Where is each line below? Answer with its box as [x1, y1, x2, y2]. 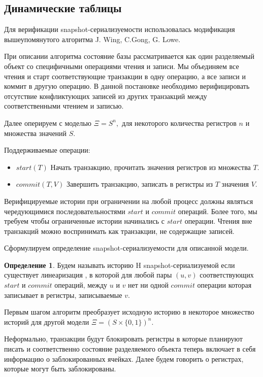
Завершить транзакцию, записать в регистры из [66, 179, 213, 189]
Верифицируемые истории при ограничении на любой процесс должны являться [4, 195, 253, 206]
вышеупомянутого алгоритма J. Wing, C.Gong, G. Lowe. [4, 33, 181, 44]
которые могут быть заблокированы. [4, 363, 116, 374]
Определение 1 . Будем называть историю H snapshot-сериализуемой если [4, 259, 235, 270]
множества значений [4, 127, 67, 138]
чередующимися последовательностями [4, 205, 125, 216]
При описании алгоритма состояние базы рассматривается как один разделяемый [4, 51, 254, 61]
